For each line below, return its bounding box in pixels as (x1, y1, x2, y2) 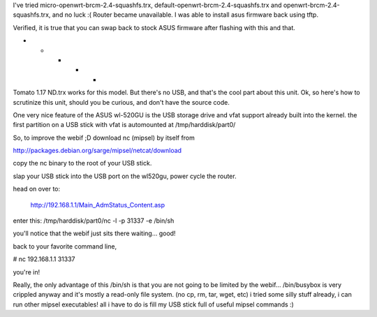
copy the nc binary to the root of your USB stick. (13, 159, 152, 168)
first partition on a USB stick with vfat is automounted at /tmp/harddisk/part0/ (13, 121, 236, 129)
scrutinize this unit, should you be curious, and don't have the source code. (13, 98, 230, 106)
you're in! (13, 267, 40, 276)
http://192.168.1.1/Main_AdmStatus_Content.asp (30, 200, 165, 209)
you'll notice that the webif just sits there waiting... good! (13, 229, 176, 237)
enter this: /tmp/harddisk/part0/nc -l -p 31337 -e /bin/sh (13, 216, 175, 225)
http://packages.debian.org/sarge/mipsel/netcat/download (13, 147, 182, 155)
